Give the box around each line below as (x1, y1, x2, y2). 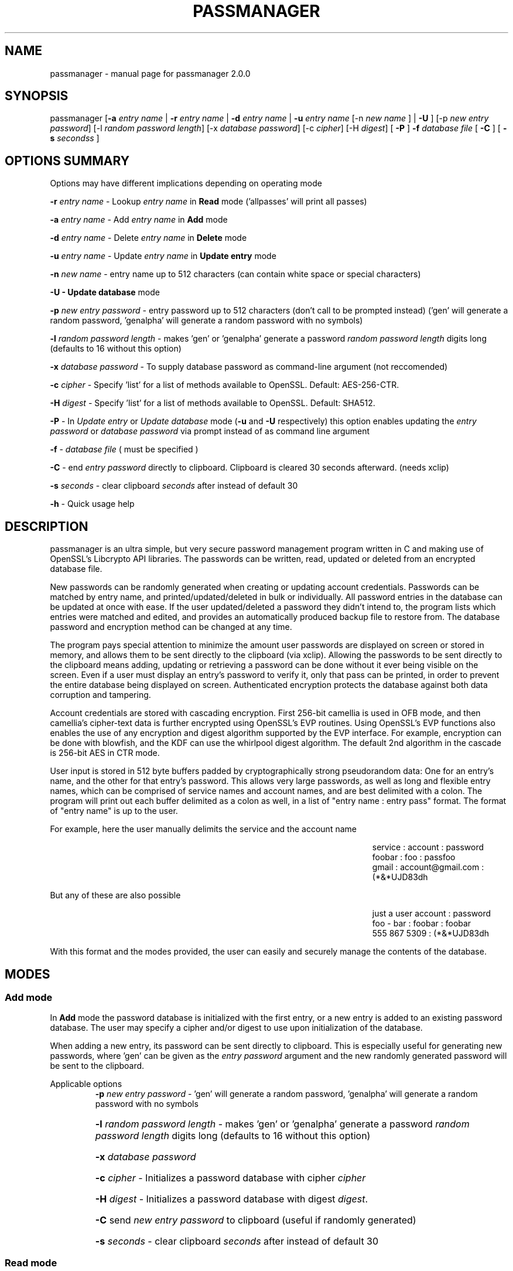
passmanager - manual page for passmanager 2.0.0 (50, 68, 251, 79)
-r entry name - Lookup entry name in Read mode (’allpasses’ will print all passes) (50, 196, 367, 207)
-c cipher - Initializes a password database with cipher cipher (95, 1172, 366, 1184)
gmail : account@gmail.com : (372, 862, 484, 873)
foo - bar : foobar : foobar (372, 918, 471, 929)
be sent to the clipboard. (50, 1061, 145, 1071)
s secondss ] (50, 133, 100, 144)
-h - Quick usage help (50, 499, 135, 509)
